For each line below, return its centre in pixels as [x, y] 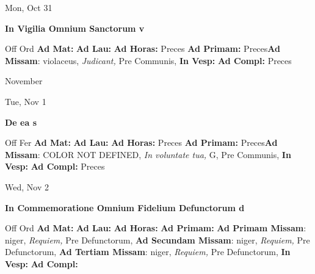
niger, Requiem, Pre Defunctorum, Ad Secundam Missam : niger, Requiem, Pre [157, 240]
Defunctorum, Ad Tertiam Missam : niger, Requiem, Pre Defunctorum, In [148, 252]
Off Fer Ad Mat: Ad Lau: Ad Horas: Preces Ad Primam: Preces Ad [141, 142]
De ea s [21, 122]
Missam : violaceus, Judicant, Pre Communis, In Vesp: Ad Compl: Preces [148, 60]
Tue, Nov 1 [26, 101]
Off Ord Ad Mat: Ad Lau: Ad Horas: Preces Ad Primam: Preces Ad [143, 49]
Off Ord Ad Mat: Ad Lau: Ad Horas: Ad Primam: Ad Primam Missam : [156, 228]
